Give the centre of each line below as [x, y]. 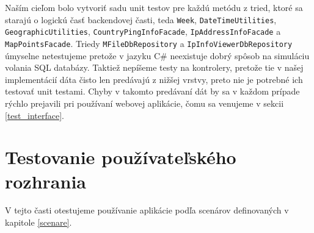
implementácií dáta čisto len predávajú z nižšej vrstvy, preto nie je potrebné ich [154, 79]
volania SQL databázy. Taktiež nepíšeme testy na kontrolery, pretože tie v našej [154, 67]
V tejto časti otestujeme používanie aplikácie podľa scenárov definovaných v [147, 210]
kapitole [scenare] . [38, 222]
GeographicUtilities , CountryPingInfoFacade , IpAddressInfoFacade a [143, 31]
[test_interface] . [35, 115]
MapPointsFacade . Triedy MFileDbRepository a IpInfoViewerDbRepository [149, 43]
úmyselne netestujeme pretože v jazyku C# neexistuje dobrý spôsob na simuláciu [157, 55]
